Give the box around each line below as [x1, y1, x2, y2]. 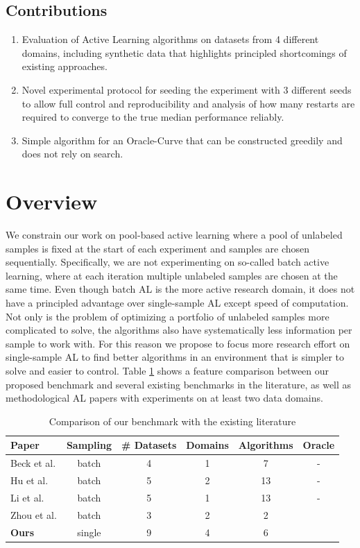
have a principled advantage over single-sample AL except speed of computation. [6, 296, 349, 310]
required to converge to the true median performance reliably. [22, 110, 284, 124]
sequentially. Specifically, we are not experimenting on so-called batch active [6, 255, 329, 269]
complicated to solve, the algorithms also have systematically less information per [6, 323, 352, 337]
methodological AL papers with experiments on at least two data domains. [6, 391, 323, 405]
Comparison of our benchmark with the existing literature [49, 413, 296, 428]
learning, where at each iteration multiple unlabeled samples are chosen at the [6, 268, 338, 282]
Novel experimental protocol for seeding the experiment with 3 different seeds [22, 82, 352, 96]
